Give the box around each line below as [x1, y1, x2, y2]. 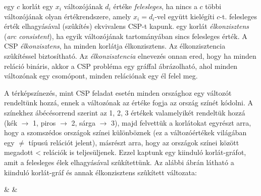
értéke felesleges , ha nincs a [113, 1, 197, 11]
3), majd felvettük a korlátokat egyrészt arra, [111, 117, 251, 128]
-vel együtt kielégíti [154, 11, 215, 21]
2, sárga [71, 117, 95, 128]
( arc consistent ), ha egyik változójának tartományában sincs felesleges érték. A [4, 30, 247, 41]
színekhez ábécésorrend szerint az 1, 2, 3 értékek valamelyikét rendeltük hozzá [4, 107, 245, 117]
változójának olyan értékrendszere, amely [4, 11, 131, 21]
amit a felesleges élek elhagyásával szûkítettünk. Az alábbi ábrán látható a [4, 156, 234, 167]
